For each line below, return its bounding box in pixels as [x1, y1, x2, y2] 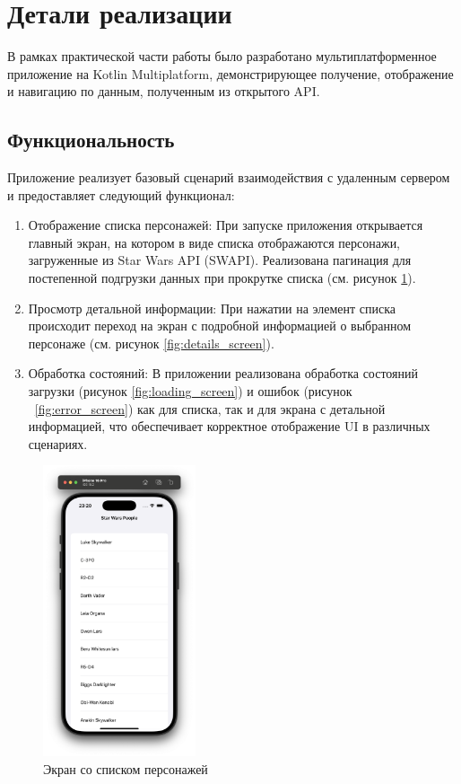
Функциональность [7, 126, 175, 154]
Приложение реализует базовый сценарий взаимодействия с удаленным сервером [7, 168, 450, 187]
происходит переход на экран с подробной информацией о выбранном [28, 316, 412, 335]
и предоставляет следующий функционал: [7, 185, 235, 204]
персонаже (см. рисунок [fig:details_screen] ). [28, 333, 274, 352]
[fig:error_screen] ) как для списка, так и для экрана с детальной [34, 399, 386, 418]
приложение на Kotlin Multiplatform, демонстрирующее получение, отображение [7, 64, 454, 83]
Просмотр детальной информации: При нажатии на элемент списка [28, 298, 396, 317]
